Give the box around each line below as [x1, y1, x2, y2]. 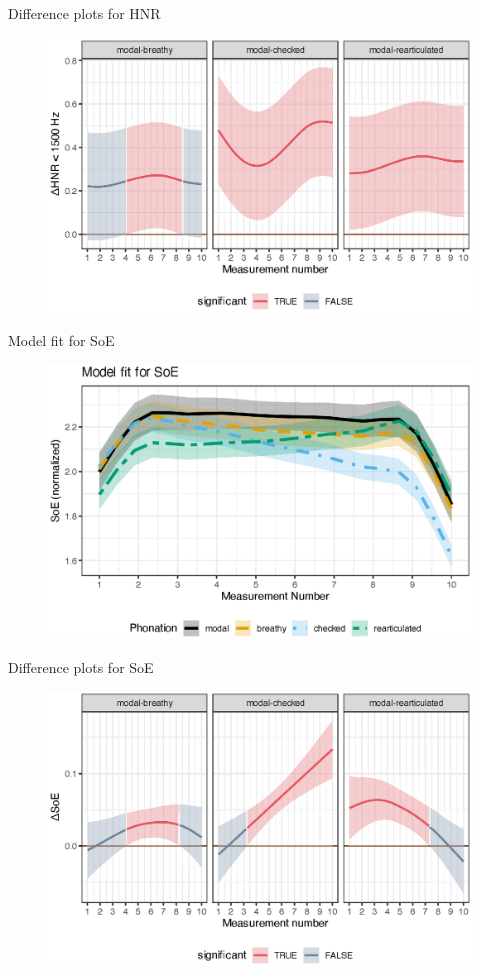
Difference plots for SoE [8, 656, 154, 677]
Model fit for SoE [8, 329, 115, 350]
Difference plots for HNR [8, 3, 161, 23]
